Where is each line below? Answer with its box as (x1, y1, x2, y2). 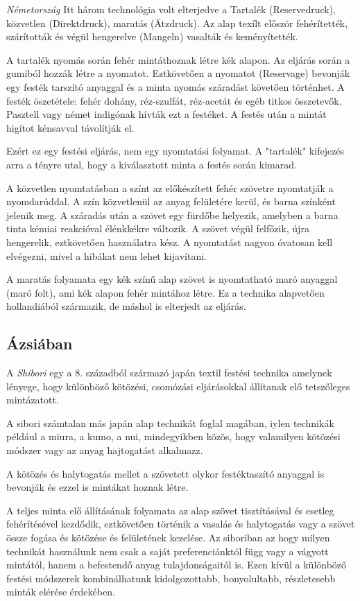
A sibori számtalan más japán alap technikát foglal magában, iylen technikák (6, 415, 334, 430)
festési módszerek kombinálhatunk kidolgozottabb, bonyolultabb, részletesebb (6, 570, 336, 585)
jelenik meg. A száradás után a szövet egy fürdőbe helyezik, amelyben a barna (6, 207, 338, 222)
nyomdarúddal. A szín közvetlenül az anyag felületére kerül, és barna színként (6, 194, 336, 209)
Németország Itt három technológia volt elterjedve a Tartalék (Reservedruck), (6, 2, 336, 16)
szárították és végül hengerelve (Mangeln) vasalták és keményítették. (6, 29, 298, 44)
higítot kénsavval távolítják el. (6, 120, 135, 134)
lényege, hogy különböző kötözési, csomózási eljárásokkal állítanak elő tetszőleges (6, 378, 350, 393)
